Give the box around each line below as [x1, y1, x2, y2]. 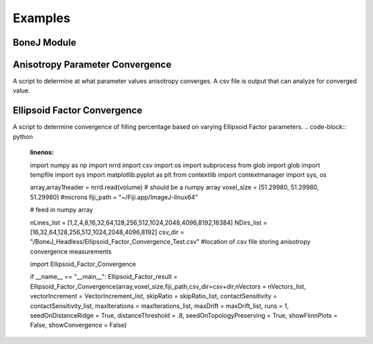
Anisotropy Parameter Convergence [12, 59, 172, 70]
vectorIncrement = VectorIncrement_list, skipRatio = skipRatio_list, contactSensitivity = [30, 292, 278, 300]
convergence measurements [30, 247, 112, 256]
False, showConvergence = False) [30, 321, 127, 329]
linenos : [30, 149, 55, 157]
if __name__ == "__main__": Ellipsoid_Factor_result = [30, 273, 178, 281]
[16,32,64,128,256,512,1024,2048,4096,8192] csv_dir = [30, 228, 184, 236]
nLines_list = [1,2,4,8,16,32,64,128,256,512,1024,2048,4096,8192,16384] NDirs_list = [30, 218, 267, 227]
